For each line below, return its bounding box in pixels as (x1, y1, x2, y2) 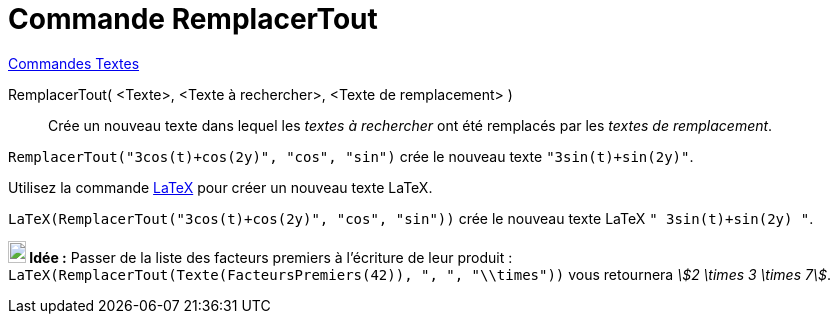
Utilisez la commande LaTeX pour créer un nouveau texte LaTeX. (8, 178, 433, 196)
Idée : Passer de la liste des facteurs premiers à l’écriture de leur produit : (29, 248, 513, 266)
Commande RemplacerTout (8, 2, 378, 36)
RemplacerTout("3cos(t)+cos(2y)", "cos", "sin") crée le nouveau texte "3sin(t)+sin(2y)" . (8, 147, 694, 165)
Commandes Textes (8, 54, 140, 72)
